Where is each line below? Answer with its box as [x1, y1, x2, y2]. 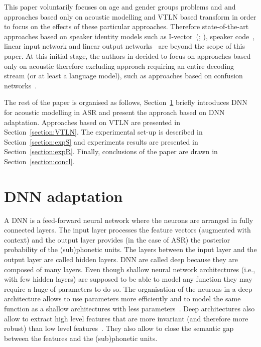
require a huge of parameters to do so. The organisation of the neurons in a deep [4, 283, 252, 294]
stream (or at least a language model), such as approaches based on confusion [4, 70, 243, 81]
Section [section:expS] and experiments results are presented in [4, 136, 198, 147]
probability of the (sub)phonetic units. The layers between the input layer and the [4, 244, 257, 255]
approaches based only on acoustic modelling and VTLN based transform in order [4, 11, 256, 22]
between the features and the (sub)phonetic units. [4, 332, 158, 343]
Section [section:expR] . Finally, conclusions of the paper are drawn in [4, 146, 218, 157]
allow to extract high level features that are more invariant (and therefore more [4, 313, 248, 323]
